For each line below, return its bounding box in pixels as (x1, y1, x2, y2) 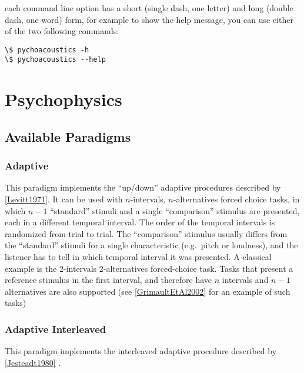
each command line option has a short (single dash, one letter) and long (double (5, 2, 293, 14)
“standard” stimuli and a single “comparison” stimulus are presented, (50, 204, 300, 217)
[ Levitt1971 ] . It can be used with (5, 193, 123, 205)
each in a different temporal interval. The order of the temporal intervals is (5, 216, 275, 228)
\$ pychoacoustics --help (5, 55, 106, 64)
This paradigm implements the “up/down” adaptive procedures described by (5, 181, 281, 194)
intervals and (222, 274, 269, 286)
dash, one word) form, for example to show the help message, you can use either (5, 13, 293, 25)
